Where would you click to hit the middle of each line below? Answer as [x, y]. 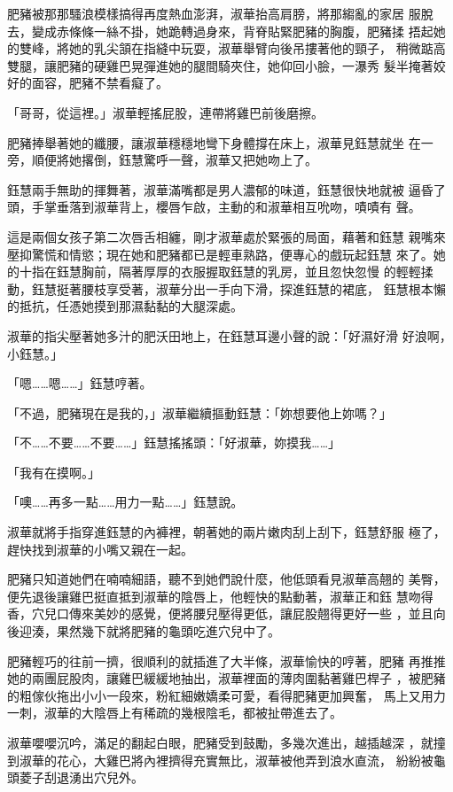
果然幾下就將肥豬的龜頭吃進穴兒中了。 [168, 631]
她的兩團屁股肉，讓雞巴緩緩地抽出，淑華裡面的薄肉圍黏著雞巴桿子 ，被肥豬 [226, 678]
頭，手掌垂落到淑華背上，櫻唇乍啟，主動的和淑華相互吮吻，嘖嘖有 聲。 [214, 207]
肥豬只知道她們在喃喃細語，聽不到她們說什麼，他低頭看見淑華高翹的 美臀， [226, 579]
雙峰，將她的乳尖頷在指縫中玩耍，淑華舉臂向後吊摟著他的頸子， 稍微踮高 [232, 48]
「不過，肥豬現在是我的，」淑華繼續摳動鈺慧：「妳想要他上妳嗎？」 [199, 412]
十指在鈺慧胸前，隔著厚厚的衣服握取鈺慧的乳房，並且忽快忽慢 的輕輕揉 [226, 272]
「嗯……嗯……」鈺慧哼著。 [80, 383]
